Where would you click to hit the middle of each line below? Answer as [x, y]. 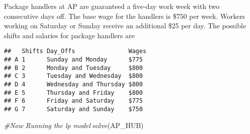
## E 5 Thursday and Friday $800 [74, 93]
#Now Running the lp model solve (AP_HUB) [74, 125]
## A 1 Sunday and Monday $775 [74, 60]
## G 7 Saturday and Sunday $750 [74, 109]
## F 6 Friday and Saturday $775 [74, 101]
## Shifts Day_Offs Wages [75, 51]
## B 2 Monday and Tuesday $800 [74, 68]
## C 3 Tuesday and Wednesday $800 [74, 76]
